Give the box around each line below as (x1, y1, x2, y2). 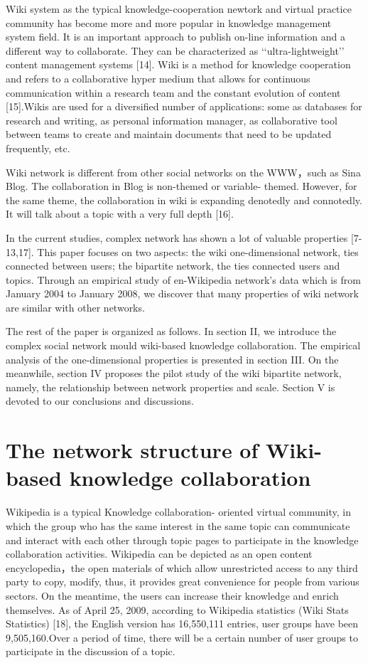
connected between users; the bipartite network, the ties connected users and (6, 258, 340, 273)
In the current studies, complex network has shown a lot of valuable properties (6, 230, 348, 245)
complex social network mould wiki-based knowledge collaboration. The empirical (6, 338, 361, 353)
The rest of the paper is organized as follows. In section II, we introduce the (6, 324, 337, 339)
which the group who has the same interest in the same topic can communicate (6, 518, 350, 533)
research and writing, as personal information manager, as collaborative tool (6, 112, 337, 127)
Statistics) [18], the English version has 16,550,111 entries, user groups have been (6, 616, 359, 631)
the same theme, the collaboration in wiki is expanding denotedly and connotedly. (6, 192, 362, 207)
